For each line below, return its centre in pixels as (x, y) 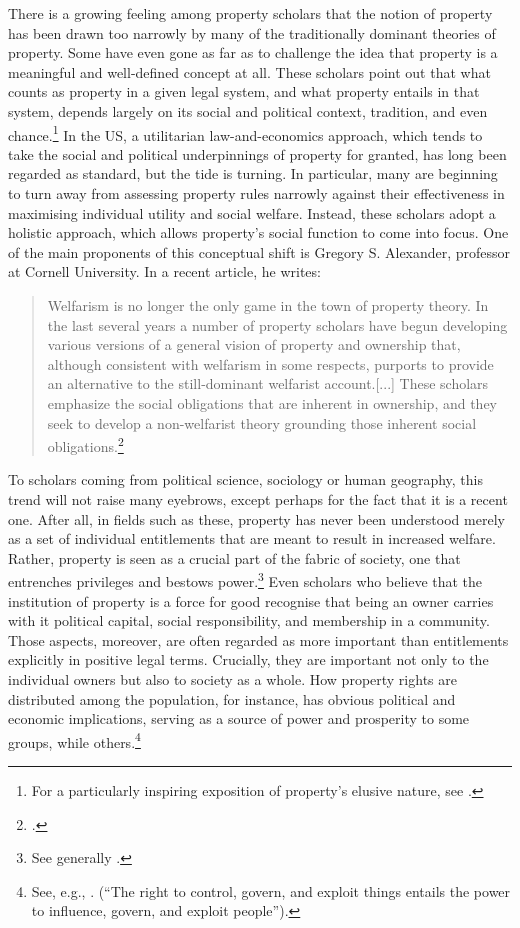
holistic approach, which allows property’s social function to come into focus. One (258, 232)
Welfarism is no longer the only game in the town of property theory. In (268, 304)
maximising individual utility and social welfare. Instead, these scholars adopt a (252, 212)
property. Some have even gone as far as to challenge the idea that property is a (253, 52)
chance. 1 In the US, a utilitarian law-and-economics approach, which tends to (245, 133)
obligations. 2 (85, 444)
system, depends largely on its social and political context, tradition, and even (248, 110)
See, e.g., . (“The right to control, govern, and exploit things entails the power (271, 890)
